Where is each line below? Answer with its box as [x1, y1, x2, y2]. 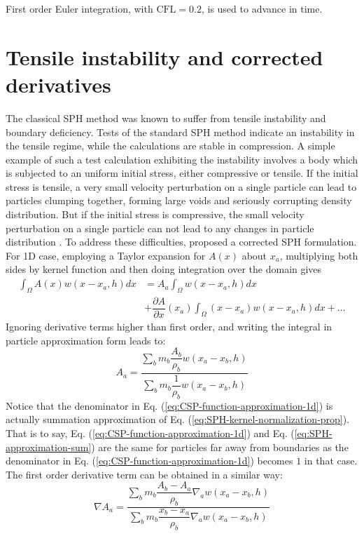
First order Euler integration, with [6, 1, 153, 15]
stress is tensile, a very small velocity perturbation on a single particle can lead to [6, 179, 357, 194]
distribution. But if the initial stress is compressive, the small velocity [6, 207, 304, 222]
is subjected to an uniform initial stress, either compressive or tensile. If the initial [6, 166, 358, 180]
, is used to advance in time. [201, 1, 323, 15]
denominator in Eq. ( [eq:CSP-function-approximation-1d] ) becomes [6, 453, 293, 468]
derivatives [6, 69, 111, 98]
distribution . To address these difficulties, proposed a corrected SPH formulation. [6, 234, 357, 249]
